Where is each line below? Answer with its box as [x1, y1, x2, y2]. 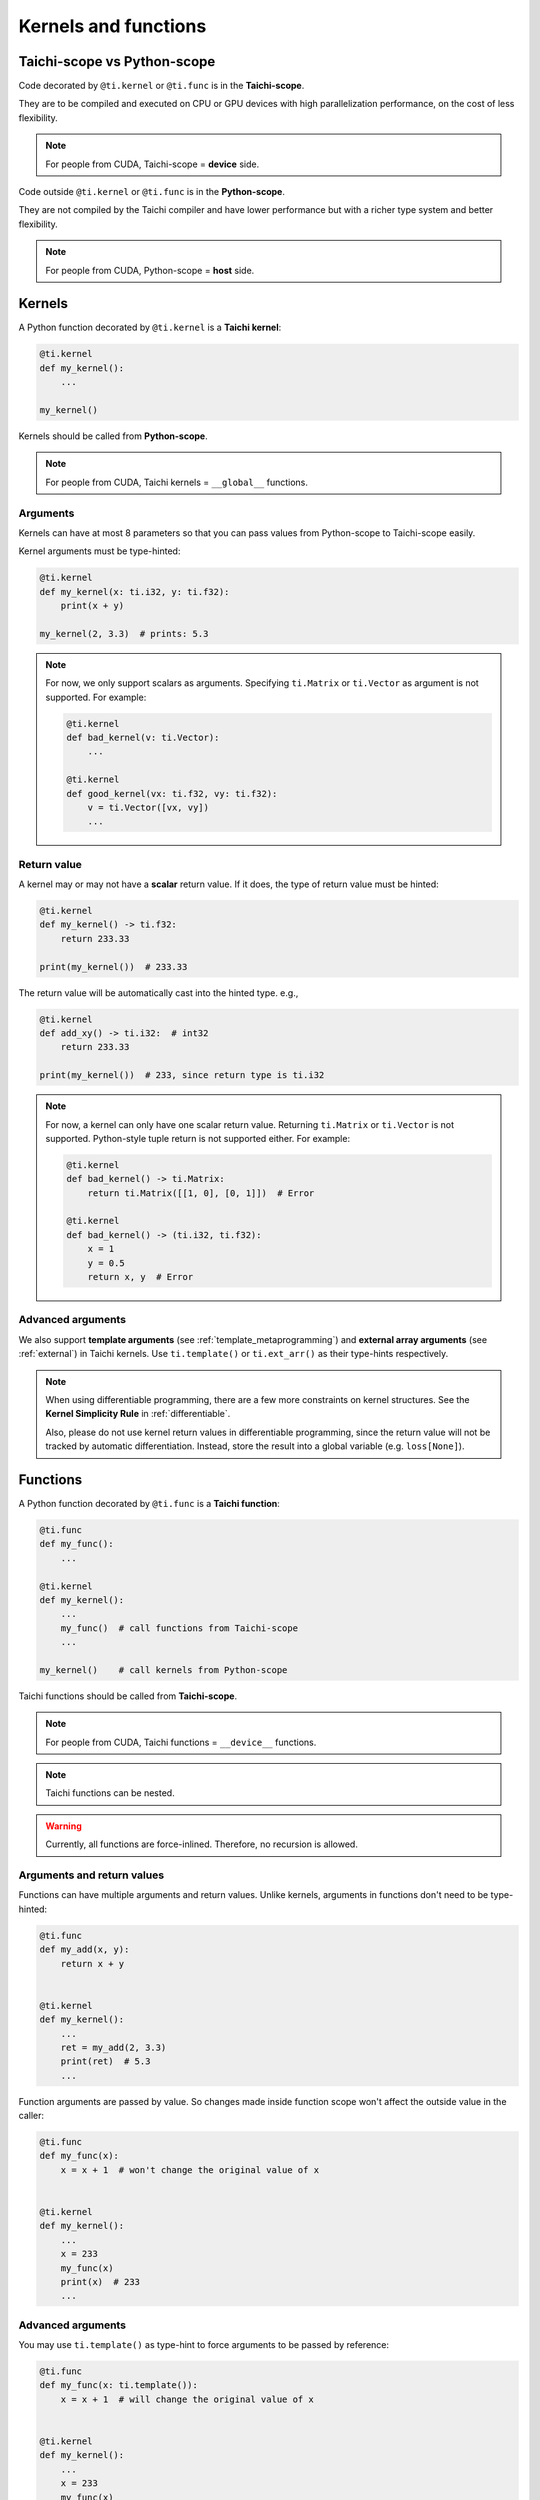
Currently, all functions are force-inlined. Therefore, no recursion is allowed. [45, 1838, 359, 1850]
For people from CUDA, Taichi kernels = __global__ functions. [45, 476, 309, 488]
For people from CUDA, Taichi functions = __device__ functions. [45, 1736, 317, 1748]
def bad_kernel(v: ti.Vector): [66, 732, 220, 744]
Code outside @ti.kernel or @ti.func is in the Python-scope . [18, 186, 285, 198]
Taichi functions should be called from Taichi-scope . [18, 1690, 238, 1702]
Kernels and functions [18, 15, 207, 37]
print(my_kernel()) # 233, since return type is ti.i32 [39, 1070, 325, 1081]
